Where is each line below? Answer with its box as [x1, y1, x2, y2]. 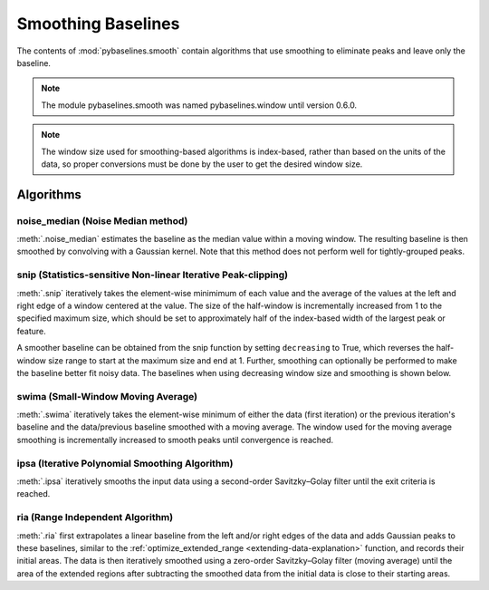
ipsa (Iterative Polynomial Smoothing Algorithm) [16, 457, 234, 469]
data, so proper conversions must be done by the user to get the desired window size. [41, 159, 363, 169]
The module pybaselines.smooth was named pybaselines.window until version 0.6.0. [41, 100, 358, 111]
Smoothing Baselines [16, 14, 180, 34]
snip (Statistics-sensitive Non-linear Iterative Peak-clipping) [16, 268, 289, 281]
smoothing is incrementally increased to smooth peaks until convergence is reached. [16, 434, 334, 445]
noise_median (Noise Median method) [16, 214, 188, 227]
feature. [16, 325, 47, 336]
